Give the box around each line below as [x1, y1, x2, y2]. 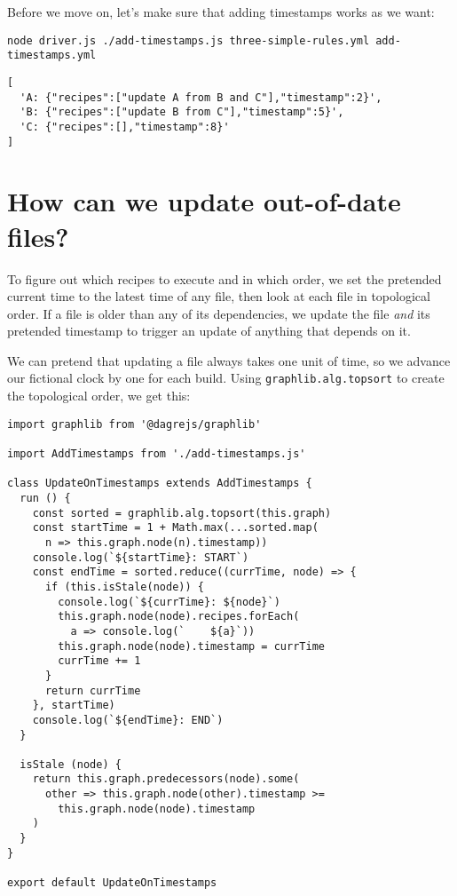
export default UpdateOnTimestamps [7, 876, 217, 890]
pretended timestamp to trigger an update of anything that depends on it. [7, 321, 411, 340]
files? [7, 218, 69, 254]
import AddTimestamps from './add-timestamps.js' [7, 448, 306, 461]
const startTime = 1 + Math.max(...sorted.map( [32, 521, 319, 535]
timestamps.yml [7, 49, 97, 62]
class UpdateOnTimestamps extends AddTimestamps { [7, 477, 312, 490]
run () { [20, 492, 71, 504]
